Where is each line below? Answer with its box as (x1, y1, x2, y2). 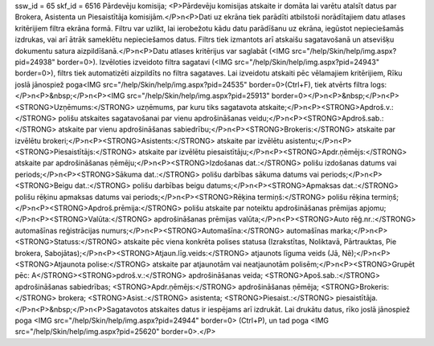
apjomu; (358, 203, 387, 213)
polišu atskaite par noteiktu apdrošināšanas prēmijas (183, 203, 358, 213)
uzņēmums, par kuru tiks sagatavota (137, 102, 257, 112)
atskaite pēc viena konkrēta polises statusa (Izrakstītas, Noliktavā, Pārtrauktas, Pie (123, 237, 397, 246)
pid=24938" (14, 57, 55, 67)
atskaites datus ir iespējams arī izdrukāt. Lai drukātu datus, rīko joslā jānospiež (149, 304, 410, 314)
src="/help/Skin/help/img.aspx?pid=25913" (126, 91, 270, 100)
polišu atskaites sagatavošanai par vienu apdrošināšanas (58, 113, 247, 123)
